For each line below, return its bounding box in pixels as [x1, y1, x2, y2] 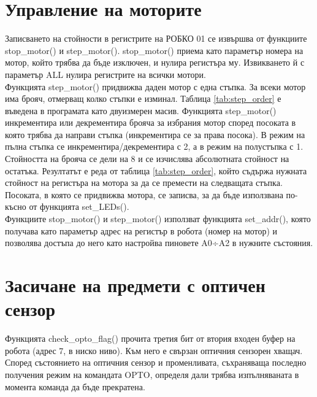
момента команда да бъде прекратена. [5, 380, 145, 393]
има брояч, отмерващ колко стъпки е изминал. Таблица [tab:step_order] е [5, 92, 281, 105]
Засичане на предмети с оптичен [5, 272, 265, 297]
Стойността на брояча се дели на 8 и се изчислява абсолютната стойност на [5, 152, 289, 165]
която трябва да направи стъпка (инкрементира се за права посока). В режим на [5, 128, 305, 141]
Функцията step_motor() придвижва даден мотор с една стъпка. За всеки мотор [5, 80, 306, 93]
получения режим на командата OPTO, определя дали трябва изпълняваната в [5, 368, 299, 380]
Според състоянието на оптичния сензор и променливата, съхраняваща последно [5, 356, 307, 369]
